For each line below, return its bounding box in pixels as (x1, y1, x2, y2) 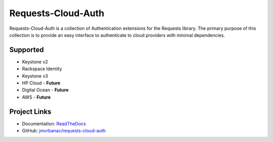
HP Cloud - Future (22, 80, 61, 86)
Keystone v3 (22, 73, 48, 79)
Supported (9, 45, 44, 54)
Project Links (9, 107, 52, 116)
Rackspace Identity (22, 66, 62, 72)
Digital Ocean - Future (22, 87, 69, 93)
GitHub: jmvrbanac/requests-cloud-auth (22, 128, 106, 134)
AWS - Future (22, 94, 51, 100)
